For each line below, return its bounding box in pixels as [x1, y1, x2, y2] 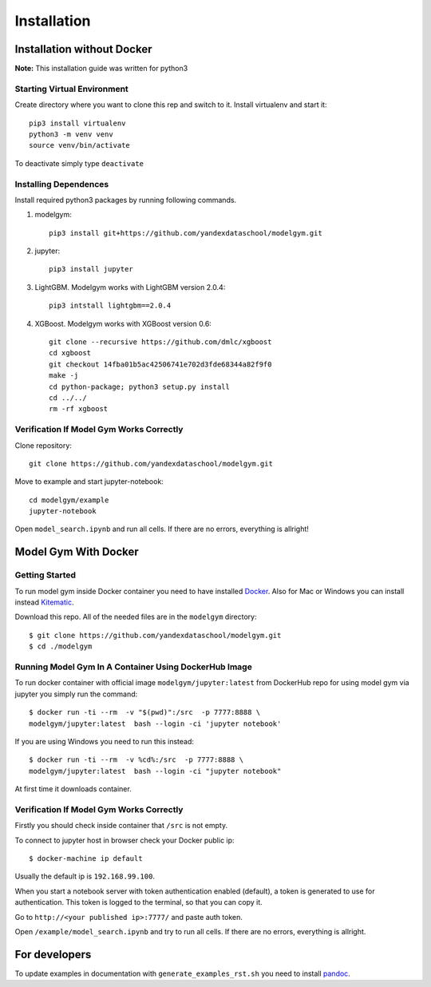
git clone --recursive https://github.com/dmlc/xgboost [49, 338, 272, 347]
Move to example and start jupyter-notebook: [14, 477, 164, 486]
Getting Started [14, 569, 76, 581]
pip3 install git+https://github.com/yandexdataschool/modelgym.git [49, 228, 322, 237]
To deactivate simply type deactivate [14, 158, 144, 168]
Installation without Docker [14, 42, 152, 56]
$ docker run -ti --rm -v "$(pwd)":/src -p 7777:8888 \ [29, 708, 261, 717]
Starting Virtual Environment [14, 83, 129, 94]
